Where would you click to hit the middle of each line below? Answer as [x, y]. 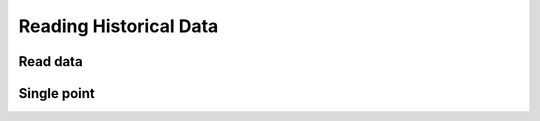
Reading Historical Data [118, 26]
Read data [51, 61]
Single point [56, 93]
